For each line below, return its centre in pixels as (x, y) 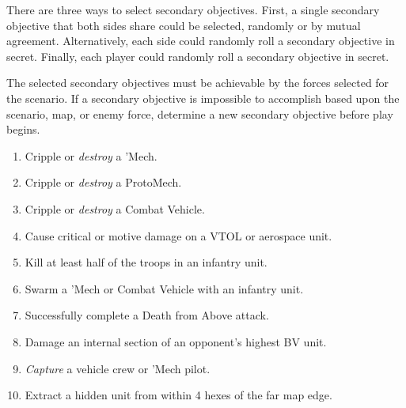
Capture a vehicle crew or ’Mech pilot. (118, 368)
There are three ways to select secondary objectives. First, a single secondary (193, 9)
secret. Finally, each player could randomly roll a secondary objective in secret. (198, 56)
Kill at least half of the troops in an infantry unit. (146, 262)
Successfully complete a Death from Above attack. (147, 315)
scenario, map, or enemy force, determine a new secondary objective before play (200, 113)
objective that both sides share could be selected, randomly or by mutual (184, 25)
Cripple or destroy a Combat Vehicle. (115, 208)
